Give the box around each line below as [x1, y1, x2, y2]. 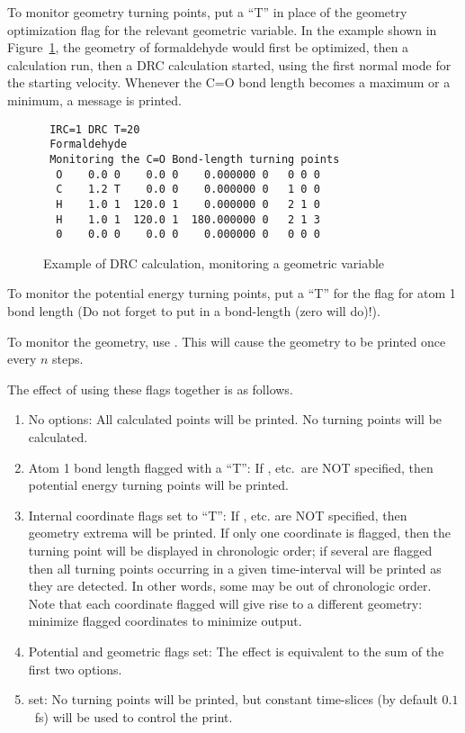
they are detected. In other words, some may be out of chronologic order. [28, 576, 432, 595]
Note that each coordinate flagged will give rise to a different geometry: [28, 593, 423, 612]
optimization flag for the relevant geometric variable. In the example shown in [7, 20, 437, 39]
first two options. [28, 659, 122, 678]
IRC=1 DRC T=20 [49, 122, 140, 136]
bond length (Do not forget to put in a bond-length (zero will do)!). [7, 302, 380, 320]
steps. [52, 349, 84, 368]
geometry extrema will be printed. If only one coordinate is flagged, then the [28, 523, 452, 542]
